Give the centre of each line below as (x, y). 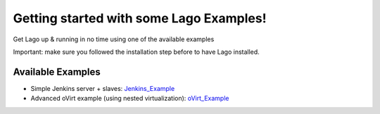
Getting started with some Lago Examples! (140, 18)
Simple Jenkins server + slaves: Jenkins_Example (103, 88)
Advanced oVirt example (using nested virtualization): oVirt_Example (130, 99)
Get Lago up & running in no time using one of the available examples (114, 39)
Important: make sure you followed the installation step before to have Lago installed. (136, 52)
